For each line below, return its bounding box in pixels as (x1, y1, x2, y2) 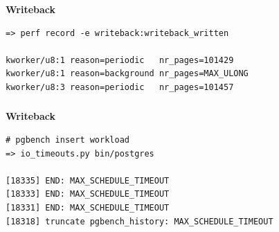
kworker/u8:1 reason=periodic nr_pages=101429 (6, 55, 234, 65)
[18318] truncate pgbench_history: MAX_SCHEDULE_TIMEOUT (6, 216, 273, 226)
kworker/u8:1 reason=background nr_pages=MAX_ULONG (6, 69, 249, 79)
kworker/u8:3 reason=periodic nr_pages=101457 (6, 82, 234, 92)
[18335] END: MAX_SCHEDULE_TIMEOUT (6, 175, 170, 186)
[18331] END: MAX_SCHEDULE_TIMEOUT (6, 202, 170, 213)
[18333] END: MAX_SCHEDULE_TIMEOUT (6, 189, 170, 199)
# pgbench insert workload (6, 135, 129, 145)
